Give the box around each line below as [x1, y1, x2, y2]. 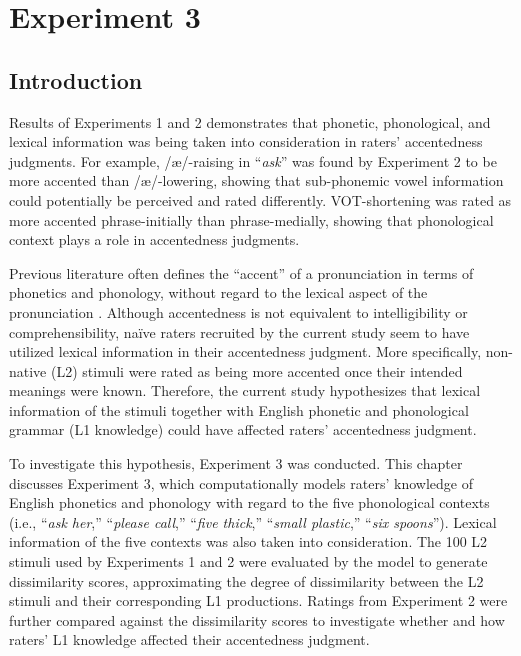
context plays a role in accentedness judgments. [9, 229, 300, 250]
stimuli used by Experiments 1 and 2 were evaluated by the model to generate [9, 551, 488, 572]
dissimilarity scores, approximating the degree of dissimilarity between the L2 [9, 570, 484, 591]
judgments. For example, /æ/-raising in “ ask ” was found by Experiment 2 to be [9, 150, 497, 171]
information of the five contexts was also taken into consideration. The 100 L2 [9, 531, 488, 552]
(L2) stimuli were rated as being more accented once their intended [50, 360, 463, 381]
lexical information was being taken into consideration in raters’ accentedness [9, 131, 483, 152]
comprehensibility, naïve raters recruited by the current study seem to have [9, 321, 470, 342]
